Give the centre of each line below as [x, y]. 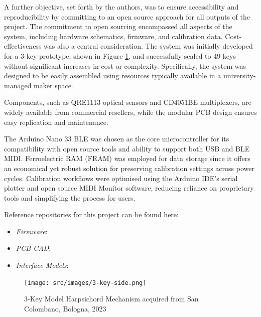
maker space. [53, 85]
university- [239, 75]
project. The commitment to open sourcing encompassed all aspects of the [118, 26]
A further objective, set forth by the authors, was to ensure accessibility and [121, 7]
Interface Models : [42, 265]
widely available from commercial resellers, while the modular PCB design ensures [130, 112]
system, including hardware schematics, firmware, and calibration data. [113, 36]
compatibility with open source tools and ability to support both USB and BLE [127, 148]
